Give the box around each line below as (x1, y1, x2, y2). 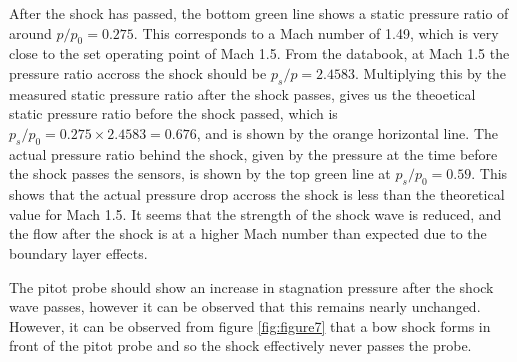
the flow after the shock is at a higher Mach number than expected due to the (9, 223, 487, 244)
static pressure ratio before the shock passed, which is (9, 103, 338, 124)
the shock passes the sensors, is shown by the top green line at (9, 163, 391, 184)
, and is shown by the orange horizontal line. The (196, 122, 499, 143)
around (9, 22, 52, 43)
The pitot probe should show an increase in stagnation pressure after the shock (9, 276, 494, 297)
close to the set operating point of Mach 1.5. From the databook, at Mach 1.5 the (9, 43, 510, 64)
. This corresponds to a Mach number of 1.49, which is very (133, 22, 499, 43)
